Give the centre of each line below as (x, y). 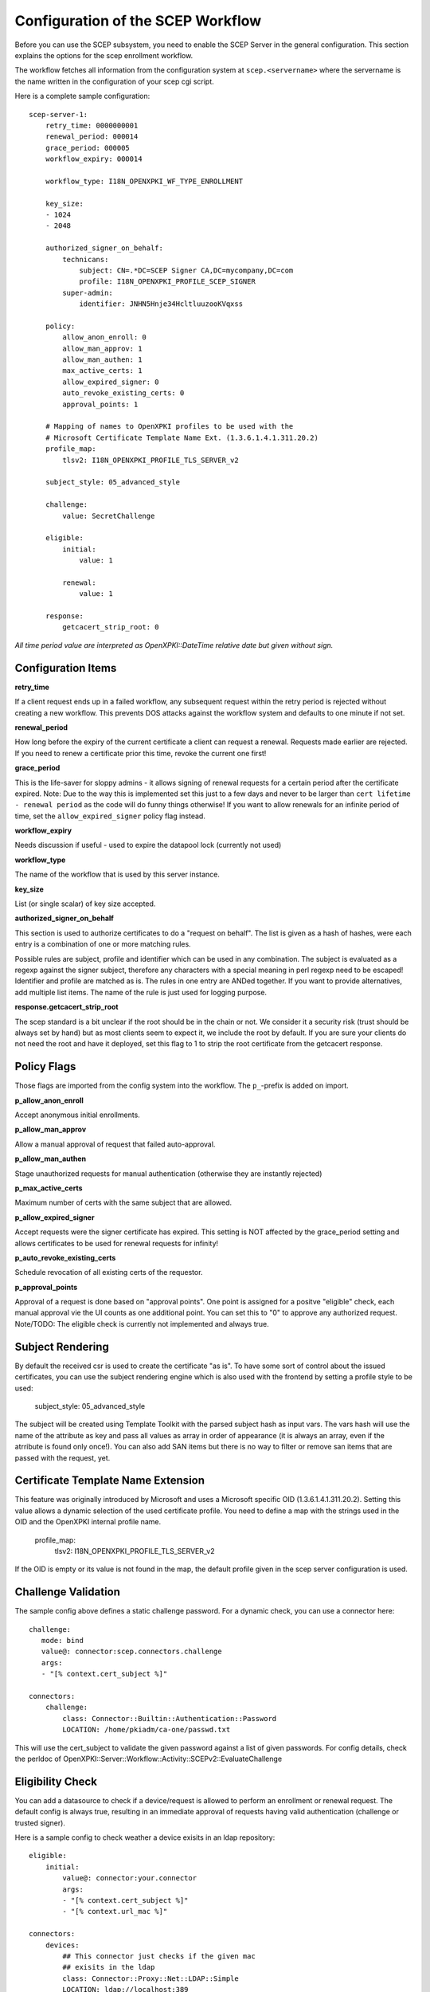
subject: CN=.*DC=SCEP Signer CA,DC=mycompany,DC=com (186, 270)
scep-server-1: (59, 114)
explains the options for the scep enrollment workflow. (104, 55)
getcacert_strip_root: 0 (111, 627)
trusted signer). (40, 1823)
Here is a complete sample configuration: (82, 96)
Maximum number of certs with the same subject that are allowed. (123, 1202)
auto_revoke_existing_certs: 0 (123, 393)
